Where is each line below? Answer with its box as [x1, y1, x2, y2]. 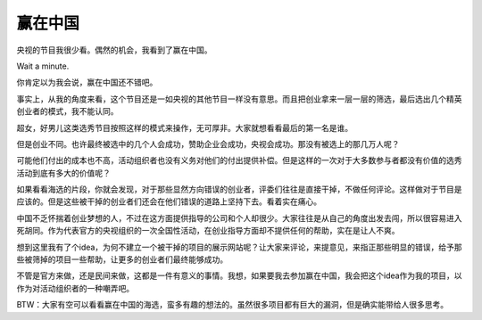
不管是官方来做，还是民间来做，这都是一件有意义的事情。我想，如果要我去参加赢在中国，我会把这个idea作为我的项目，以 [16, 270, 463, 281]
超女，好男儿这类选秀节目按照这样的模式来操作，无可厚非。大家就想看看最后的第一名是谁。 [16, 122, 353, 133]
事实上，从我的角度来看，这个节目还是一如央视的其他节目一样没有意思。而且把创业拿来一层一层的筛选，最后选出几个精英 [16, 94, 462, 104]
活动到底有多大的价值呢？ [16, 168, 111, 178]
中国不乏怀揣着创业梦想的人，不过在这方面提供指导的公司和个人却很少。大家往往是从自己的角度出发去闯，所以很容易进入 [16, 212, 462, 223]
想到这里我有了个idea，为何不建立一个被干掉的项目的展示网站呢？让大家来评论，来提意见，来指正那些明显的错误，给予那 [16, 242, 463, 252]
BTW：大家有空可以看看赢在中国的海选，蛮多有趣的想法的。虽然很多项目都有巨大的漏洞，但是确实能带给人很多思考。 [16, 299, 449, 310]
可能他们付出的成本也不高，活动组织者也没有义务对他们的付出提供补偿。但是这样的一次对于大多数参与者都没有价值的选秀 [16, 155, 462, 166]
